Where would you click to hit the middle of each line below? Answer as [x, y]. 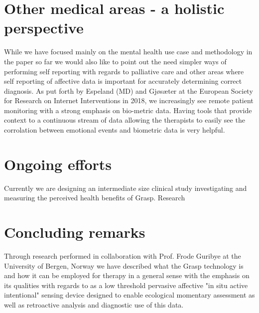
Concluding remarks [75, 232]
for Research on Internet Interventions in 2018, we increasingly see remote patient [129, 100]
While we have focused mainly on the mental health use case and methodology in [128, 52]
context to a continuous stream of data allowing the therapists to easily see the [125, 120]
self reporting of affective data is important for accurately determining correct [123, 81]
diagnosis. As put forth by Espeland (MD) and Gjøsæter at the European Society [129, 90]
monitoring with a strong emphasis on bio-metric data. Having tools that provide [128, 110]
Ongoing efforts [58, 164]
